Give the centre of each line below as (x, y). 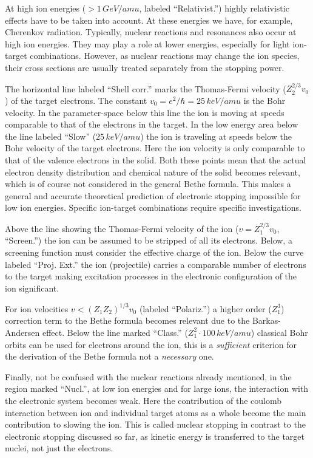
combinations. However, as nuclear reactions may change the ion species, (165, 56)
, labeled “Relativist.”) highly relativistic (214, 8)
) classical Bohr (279, 332)
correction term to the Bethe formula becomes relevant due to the (127, 320)
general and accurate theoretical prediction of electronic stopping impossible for (153, 195)
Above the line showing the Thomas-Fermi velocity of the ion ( (122, 228)
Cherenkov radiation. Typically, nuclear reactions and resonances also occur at (151, 32)
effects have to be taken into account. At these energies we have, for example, (149, 20)
